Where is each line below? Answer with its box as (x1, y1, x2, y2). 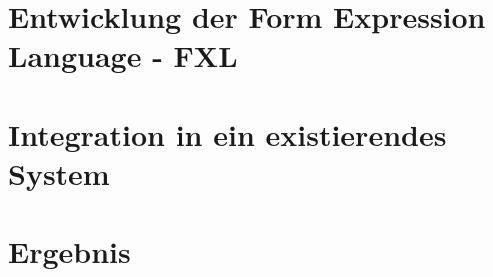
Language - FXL (8, 35, 238, 76)
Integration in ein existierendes (8, 113, 447, 154)
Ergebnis (8, 231, 131, 272)
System (8, 152, 110, 193)
